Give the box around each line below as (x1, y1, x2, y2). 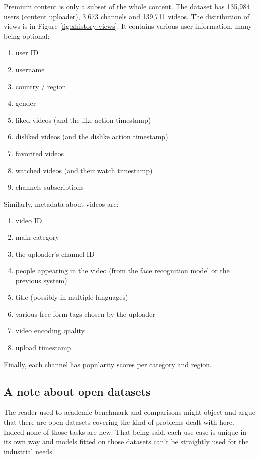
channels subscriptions (15, 182, 84, 192)
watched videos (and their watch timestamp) (15, 165, 153, 175)
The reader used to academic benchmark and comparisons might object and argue (4, 407, 255, 417)
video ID (15, 215, 42, 226)
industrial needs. (4, 446, 54, 456)
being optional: (4, 30, 50, 41)
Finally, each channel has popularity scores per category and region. (4, 359, 212, 369)
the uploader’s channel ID (15, 248, 95, 259)
